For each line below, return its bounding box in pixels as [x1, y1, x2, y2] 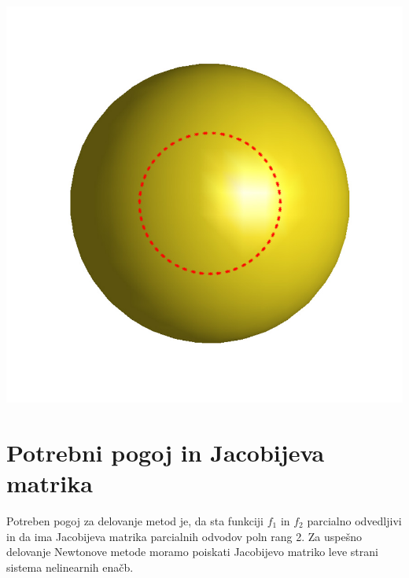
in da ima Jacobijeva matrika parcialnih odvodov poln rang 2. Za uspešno [6, 528, 363, 544]
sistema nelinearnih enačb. [6, 558, 134, 575]
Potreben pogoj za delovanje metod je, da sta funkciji [6, 512, 263, 528]
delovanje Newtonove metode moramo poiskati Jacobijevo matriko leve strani [6, 543, 378, 560]
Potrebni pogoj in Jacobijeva [6, 436, 325, 468]
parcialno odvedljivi [307, 512, 402, 528]
